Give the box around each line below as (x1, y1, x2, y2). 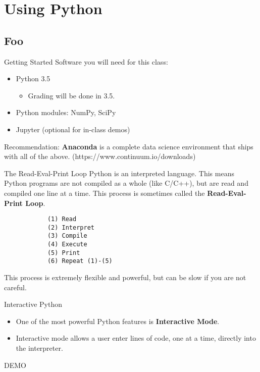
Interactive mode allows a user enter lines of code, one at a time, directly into (16, 333, 256, 343)
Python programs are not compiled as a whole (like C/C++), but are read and (4, 178, 248, 188)
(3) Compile (47, 232, 87, 240)
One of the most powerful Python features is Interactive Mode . (16, 315, 220, 326)
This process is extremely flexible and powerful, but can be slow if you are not (4, 272, 246, 283)
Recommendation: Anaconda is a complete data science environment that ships (4, 141, 253, 151)
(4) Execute (47, 241, 87, 248)
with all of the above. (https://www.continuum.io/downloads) (4, 151, 196, 162)
